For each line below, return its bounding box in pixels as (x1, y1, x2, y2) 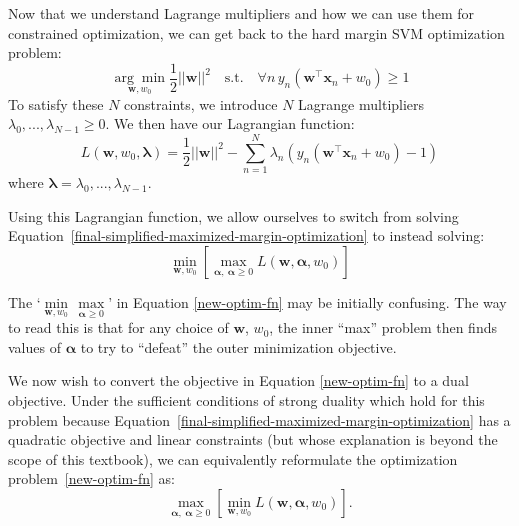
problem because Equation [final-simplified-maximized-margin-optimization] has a (8, 409, 511, 430)
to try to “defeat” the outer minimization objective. (80, 336, 397, 357)
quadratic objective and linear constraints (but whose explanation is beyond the (8, 429, 498, 450)
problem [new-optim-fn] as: (8, 468, 175, 489)
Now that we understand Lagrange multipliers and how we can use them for (8, 3, 475, 23)
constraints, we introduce (124, 93, 278, 114)
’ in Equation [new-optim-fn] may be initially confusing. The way (108, 291, 507, 312)
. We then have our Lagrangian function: (105, 113, 355, 134)
